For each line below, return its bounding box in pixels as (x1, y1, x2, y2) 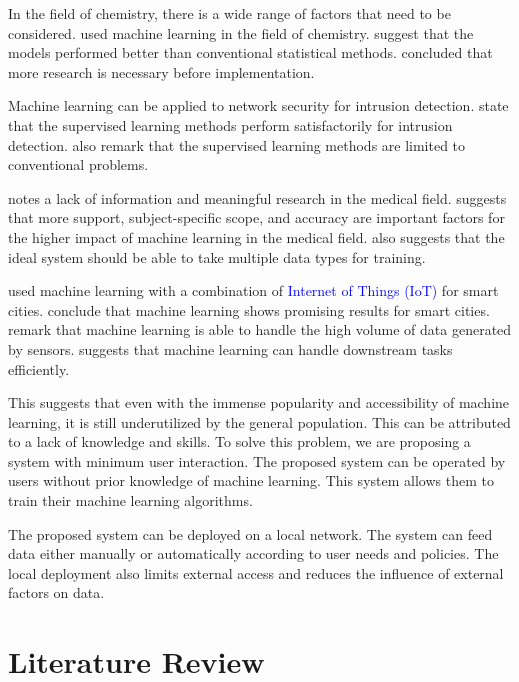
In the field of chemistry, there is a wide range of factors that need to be (8, 3, 451, 23)
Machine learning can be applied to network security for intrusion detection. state (8, 95, 509, 116)
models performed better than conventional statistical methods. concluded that (8, 42, 493, 63)
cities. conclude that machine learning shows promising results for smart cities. (8, 299, 490, 320)
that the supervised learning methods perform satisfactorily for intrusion (8, 114, 453, 135)
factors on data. (8, 582, 105, 603)
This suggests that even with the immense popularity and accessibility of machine (8, 392, 510, 413)
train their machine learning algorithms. (8, 490, 253, 511)
